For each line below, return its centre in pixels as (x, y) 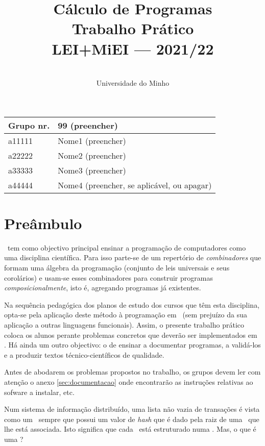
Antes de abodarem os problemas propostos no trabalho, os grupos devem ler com (132, 372)
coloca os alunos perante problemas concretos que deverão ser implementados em (131, 334)
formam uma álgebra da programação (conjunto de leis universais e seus (117, 267)
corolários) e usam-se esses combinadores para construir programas (109, 277)
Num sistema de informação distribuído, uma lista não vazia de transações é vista (132, 409)
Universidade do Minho (133, 83)
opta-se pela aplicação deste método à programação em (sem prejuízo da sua (126, 315)
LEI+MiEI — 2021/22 (133, 48)
